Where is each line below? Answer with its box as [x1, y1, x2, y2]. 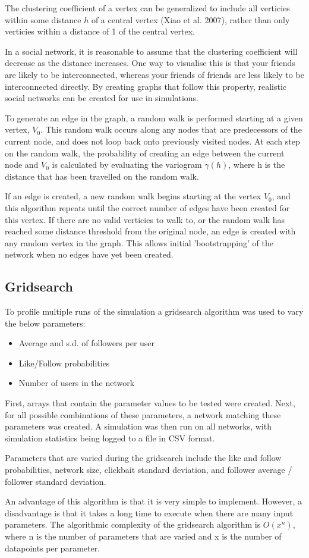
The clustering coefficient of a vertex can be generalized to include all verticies [5, 2, 290, 14]
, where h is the [228, 158, 285, 171]
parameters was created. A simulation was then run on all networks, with [5, 420, 272, 432]
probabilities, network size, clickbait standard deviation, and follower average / [5, 463, 292, 476]
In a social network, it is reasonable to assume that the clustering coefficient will [5, 45, 298, 57]
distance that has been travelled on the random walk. [5, 170, 199, 182]
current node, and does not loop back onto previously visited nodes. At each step [5, 134, 300, 147]
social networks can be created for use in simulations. [5, 92, 198, 104]
